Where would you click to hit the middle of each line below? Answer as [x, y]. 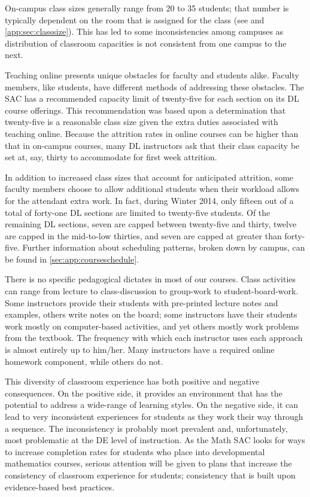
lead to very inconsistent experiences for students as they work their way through [154, 416]
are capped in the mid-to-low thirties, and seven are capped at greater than [143, 235]
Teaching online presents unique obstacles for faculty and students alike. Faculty [152, 74]
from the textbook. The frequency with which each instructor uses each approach [154, 338]
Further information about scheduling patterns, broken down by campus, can [164, 247]
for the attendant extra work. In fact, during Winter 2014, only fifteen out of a [149, 200]
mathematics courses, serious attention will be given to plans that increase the [148, 463]
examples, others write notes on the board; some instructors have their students [151, 314]
